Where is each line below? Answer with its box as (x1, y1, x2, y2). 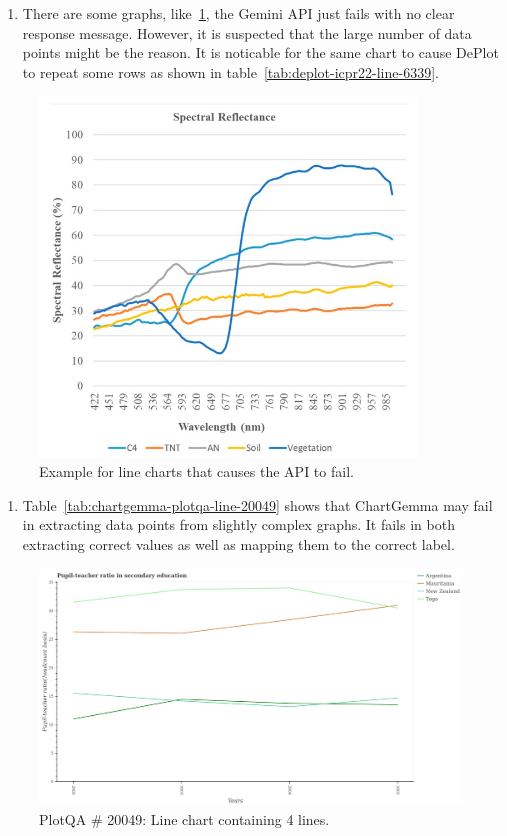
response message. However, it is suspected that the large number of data (22, 22, 472, 43)
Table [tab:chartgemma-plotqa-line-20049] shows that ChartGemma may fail (22, 494, 493, 515)
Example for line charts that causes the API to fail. (39, 461, 354, 482)
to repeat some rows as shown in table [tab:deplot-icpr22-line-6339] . (22, 61, 439, 82)
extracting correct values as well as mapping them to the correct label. (22, 534, 455, 554)
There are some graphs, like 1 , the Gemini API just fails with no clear (22, 3, 455, 23)
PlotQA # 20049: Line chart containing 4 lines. (39, 808, 330, 829)
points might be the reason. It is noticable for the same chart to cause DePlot (22, 42, 499, 63)
